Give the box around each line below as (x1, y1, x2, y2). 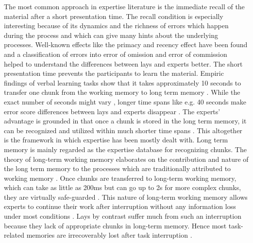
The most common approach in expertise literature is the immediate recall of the (4, 1, 245, 11)
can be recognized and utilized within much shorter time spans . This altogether (4, 125, 242, 135)
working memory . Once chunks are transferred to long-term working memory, (4, 173, 236, 183)
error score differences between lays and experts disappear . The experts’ (4, 106, 220, 116)
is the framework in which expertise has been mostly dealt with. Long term (4, 135, 228, 145)
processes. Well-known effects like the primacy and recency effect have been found (4, 39, 248, 50)
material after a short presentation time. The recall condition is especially (4, 11, 223, 21)
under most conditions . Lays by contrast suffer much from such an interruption (4, 211, 241, 221)
